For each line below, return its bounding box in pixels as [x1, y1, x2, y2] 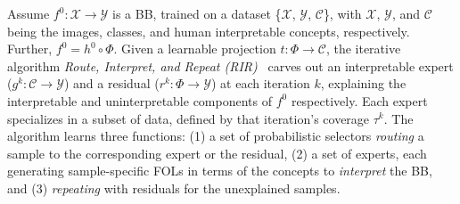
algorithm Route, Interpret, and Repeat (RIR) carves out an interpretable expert [7, 56, 454, 75]
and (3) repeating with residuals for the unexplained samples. [7, 178, 341, 197]
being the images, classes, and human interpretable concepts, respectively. [7, 21, 410, 40]
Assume [7, 4, 50, 22]
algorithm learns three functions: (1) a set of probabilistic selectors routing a [7, 126, 424, 145]
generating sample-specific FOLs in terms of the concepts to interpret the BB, [7, 161, 432, 180]
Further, [7, 39, 53, 58]
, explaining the [320, 74, 407, 93]
